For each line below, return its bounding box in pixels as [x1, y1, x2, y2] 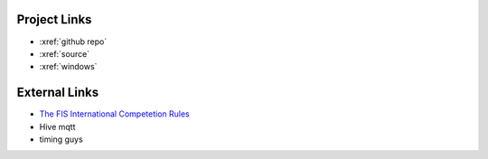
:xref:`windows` [39, 61, 98, 72]
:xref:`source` [39, 48, 90, 59]
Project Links [16, 12, 92, 27]
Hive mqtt [39, 121, 76, 132]
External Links [16, 85, 99, 100]
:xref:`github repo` [39, 36, 108, 47]
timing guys [39, 134, 83, 145]
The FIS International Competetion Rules [39, 108, 190, 119]
